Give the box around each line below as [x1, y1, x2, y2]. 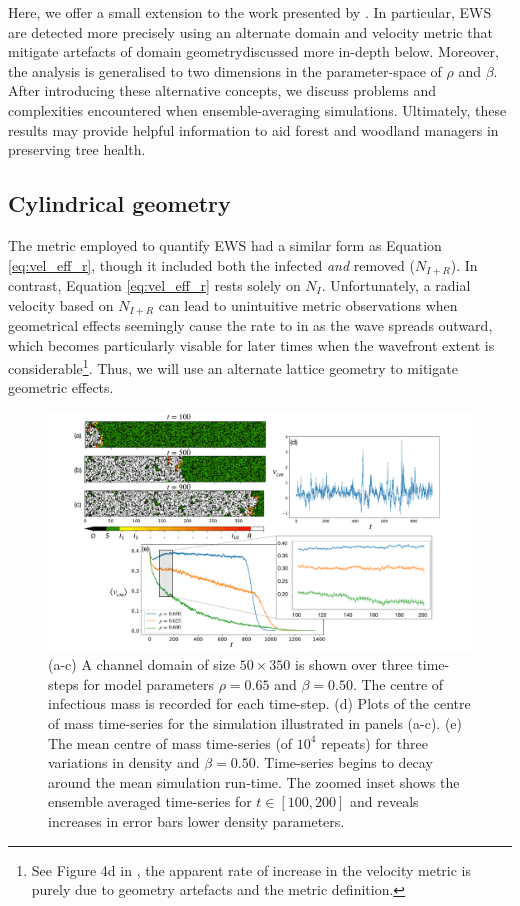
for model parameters [83, 673, 214, 694]
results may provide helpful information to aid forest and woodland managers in [8, 119, 499, 140]
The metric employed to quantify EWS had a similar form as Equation [8, 234, 442, 255]
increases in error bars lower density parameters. [48, 810, 345, 831]
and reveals [350, 791, 419, 812]
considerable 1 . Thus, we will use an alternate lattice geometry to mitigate [8, 355, 458, 378]
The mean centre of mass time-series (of [48, 732, 293, 753]
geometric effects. [8, 377, 114, 398]
